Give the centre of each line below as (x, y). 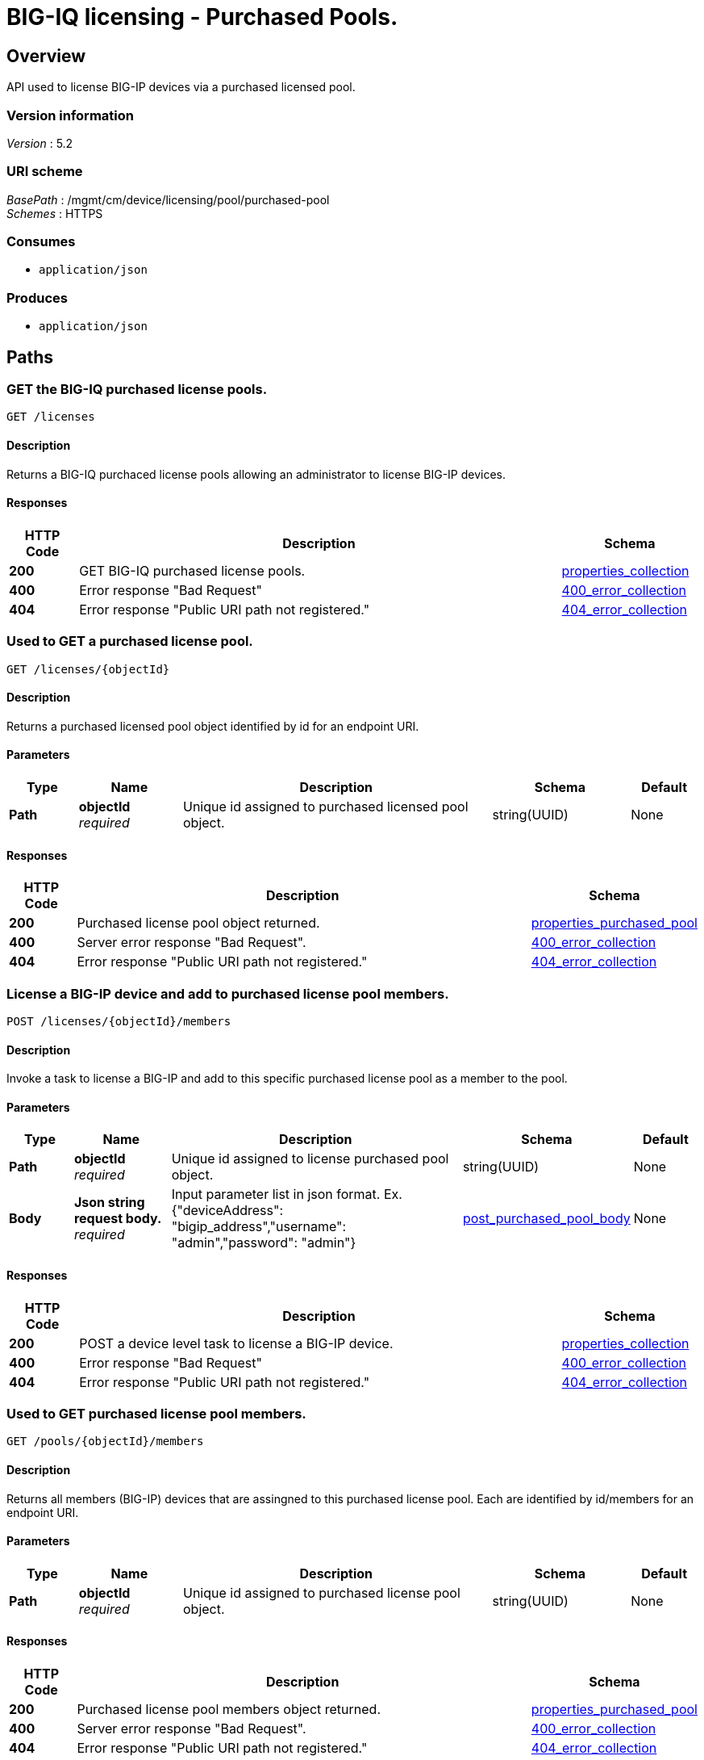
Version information (70, 115)
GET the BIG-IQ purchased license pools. (137, 390)
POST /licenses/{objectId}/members (119, 1021)
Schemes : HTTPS (55, 213)
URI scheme (45, 172)
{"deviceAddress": (227, 1211)
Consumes (41, 242)
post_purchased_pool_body (546, 1219)
